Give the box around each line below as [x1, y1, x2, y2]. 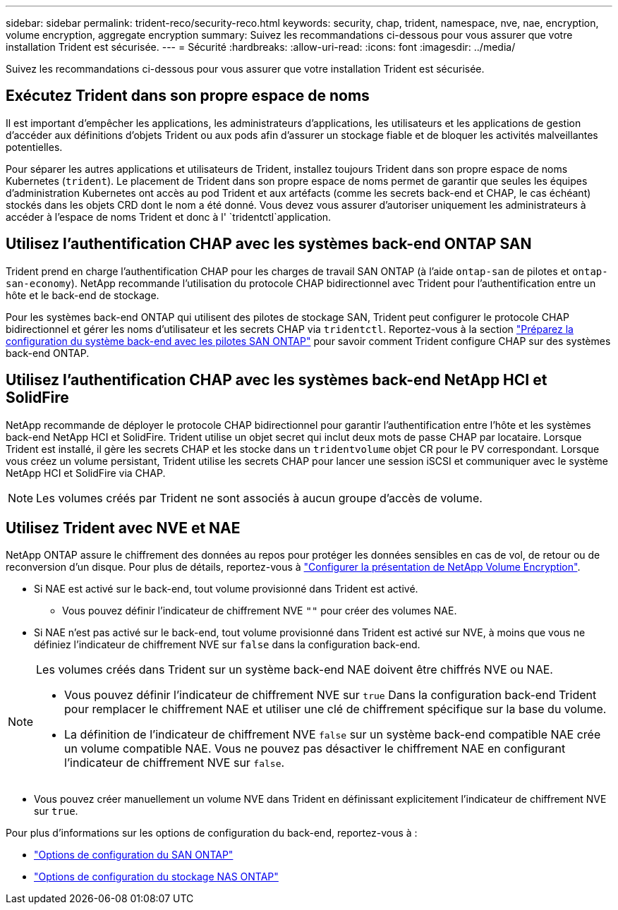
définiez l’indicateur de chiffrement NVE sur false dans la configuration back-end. [34, 638, 420, 651]
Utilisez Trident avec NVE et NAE [6, 518, 241, 537]
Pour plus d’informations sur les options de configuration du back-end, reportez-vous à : [6, 827, 418, 839]
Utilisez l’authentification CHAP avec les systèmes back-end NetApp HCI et [6, 371, 547, 389]
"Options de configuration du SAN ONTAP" [34, 849, 234, 861]
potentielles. [6, 140, 63, 153]
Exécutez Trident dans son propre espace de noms [6, 87, 370, 105]
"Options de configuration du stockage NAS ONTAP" [34, 870, 279, 883]
